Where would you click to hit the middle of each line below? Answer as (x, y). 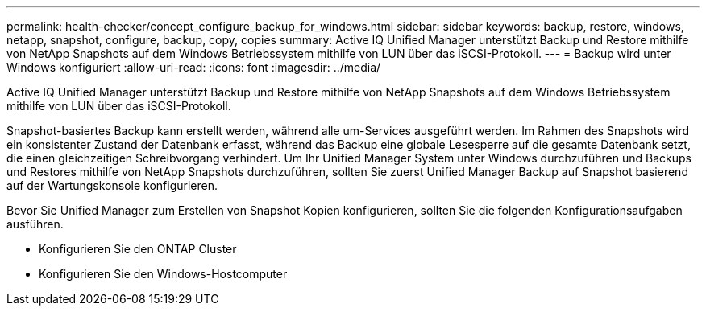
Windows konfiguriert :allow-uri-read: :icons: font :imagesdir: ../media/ (194, 67)
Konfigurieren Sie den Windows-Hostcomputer (163, 274)
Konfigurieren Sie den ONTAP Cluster (138, 249)
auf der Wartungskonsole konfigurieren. (112, 185)
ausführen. (35, 224)
